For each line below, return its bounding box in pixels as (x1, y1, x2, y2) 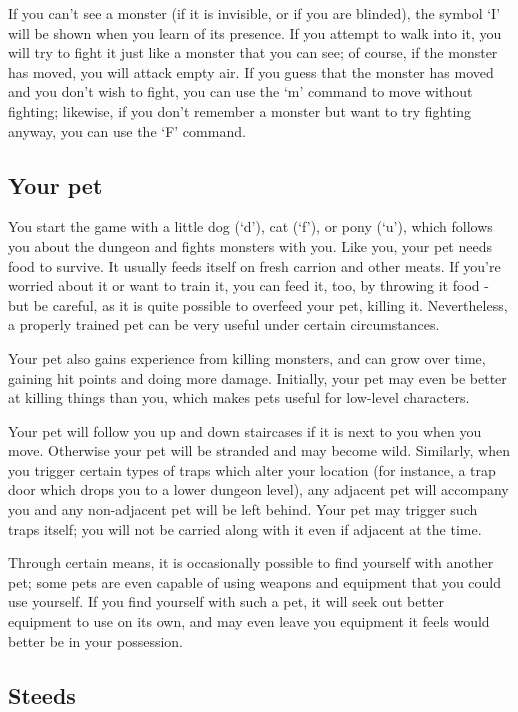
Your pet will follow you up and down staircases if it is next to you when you (8, 420, 482, 441)
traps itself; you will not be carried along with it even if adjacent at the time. (8, 518, 482, 539)
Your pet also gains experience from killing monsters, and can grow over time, (8, 347, 486, 368)
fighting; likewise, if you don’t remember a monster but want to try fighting (8, 100, 472, 121)
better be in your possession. (8, 630, 183, 651)
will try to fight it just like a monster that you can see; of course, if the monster (8, 42, 498, 63)
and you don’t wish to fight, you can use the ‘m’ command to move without (8, 81, 473, 102)
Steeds (8, 679, 76, 710)
